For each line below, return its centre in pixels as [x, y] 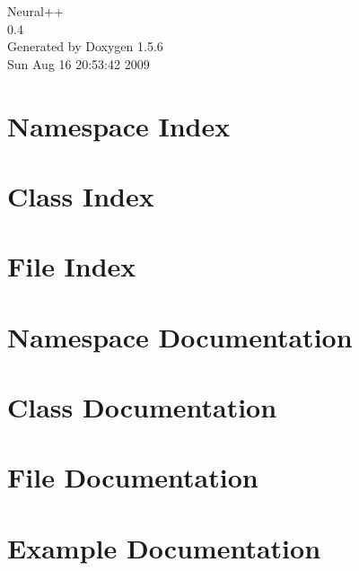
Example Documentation [164, 547]
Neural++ [35, 11]
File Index [72, 266]
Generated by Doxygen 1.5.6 [85, 46]
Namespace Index [119, 125]
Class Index [81, 195]
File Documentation [133, 477]
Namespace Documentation [180, 336]
